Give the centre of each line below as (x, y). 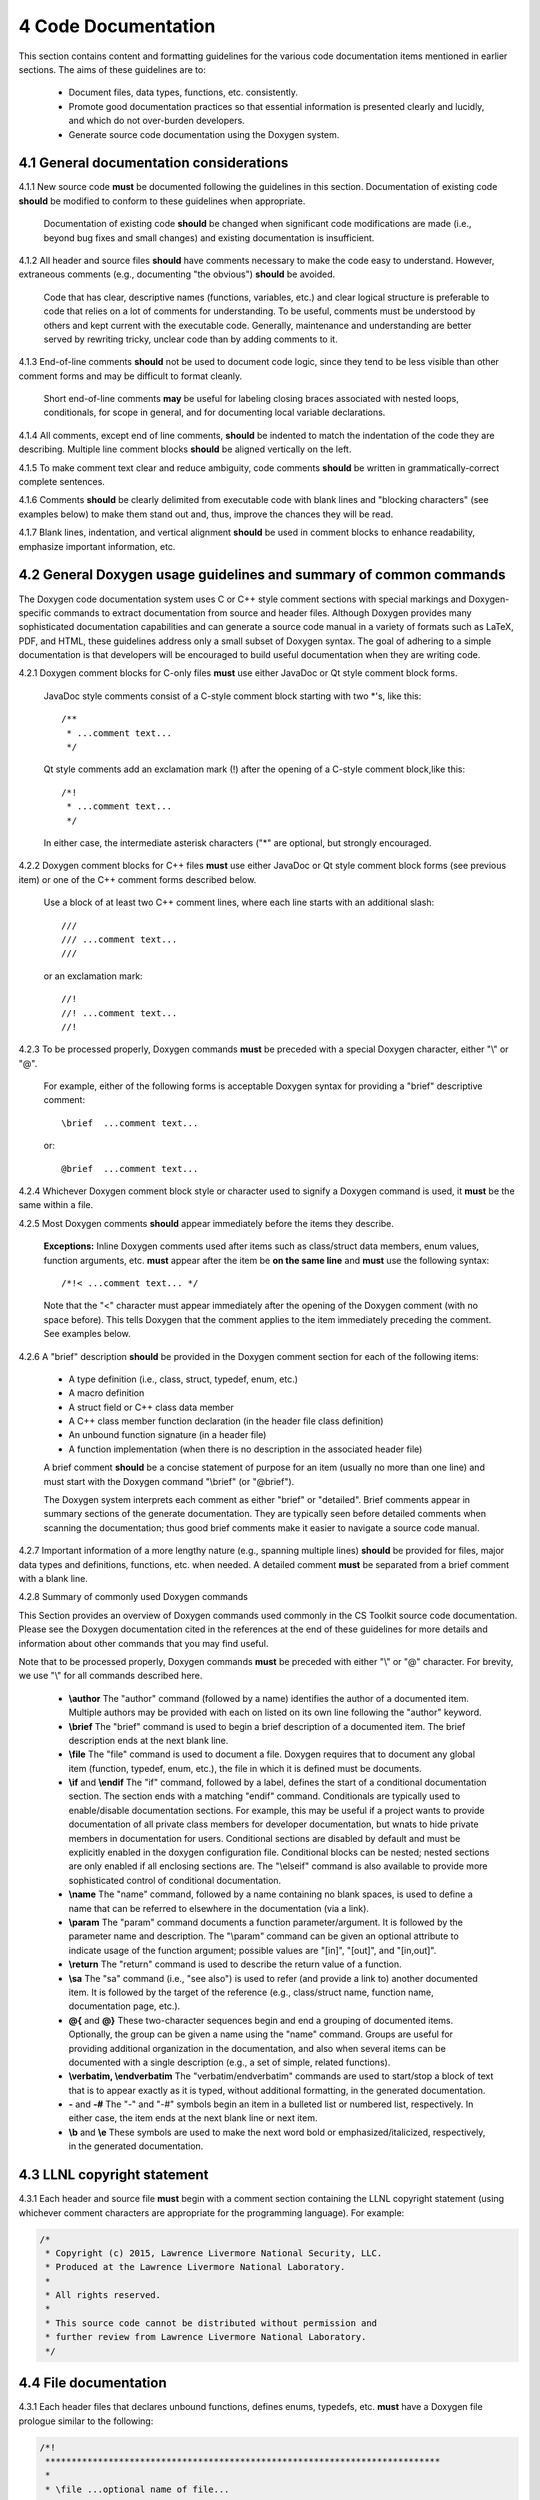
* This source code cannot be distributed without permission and (211, 2323)
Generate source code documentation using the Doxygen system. (204, 134)
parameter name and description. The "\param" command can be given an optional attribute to (263, 1936)
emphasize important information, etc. (97, 546)
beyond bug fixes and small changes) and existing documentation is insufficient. (209, 237)
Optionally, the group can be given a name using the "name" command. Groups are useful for (261, 2034)
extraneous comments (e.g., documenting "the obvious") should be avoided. (177, 274)
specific (35, 612)
